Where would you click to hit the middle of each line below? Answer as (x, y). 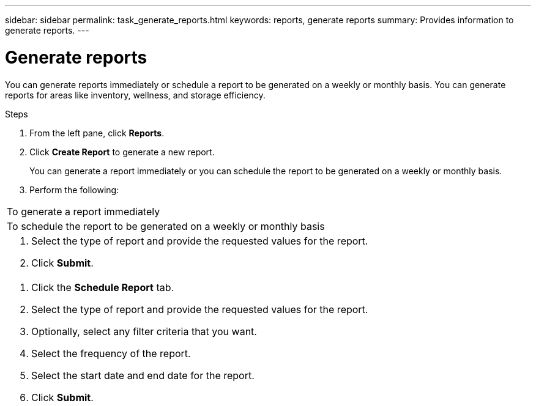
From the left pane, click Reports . (97, 133)
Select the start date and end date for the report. (143, 375)
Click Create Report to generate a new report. (122, 152)
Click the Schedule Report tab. (103, 287)
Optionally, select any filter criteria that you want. (144, 331)
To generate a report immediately (84, 211)
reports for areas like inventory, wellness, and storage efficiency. (135, 95)
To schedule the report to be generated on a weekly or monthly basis (166, 226)
